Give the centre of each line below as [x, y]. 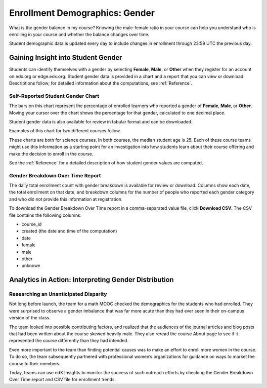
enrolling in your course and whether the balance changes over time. [79, 34]
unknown [31, 266]
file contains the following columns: [45, 215]
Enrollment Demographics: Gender [82, 13]
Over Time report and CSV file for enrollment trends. [63, 380]
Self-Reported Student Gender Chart [54, 96]
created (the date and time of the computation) [69, 231]
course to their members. [35, 363]
